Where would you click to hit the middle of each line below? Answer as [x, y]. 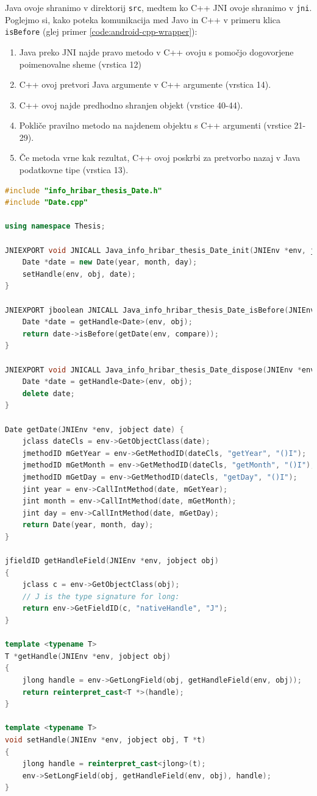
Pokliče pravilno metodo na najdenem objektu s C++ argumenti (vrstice [155, 125]
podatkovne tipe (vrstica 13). [74, 170]
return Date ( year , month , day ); [88, 525]
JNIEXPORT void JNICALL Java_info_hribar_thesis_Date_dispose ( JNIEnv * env [160, 370]
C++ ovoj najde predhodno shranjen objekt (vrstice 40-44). [131, 105]
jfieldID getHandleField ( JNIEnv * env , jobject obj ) [112, 561]
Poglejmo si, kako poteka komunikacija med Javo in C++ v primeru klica [143, 19]
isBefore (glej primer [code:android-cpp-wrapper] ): [101, 31]
